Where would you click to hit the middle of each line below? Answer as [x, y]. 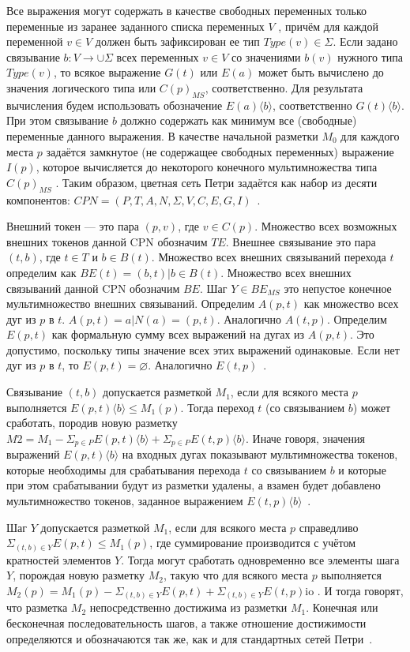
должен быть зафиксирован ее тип [177, 41]
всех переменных [158, 56]
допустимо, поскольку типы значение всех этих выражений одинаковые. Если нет [203, 349]
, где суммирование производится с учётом [253, 543]
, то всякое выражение [107, 72]
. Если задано [365, 41]
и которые [362, 469]
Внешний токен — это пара [73, 226]
